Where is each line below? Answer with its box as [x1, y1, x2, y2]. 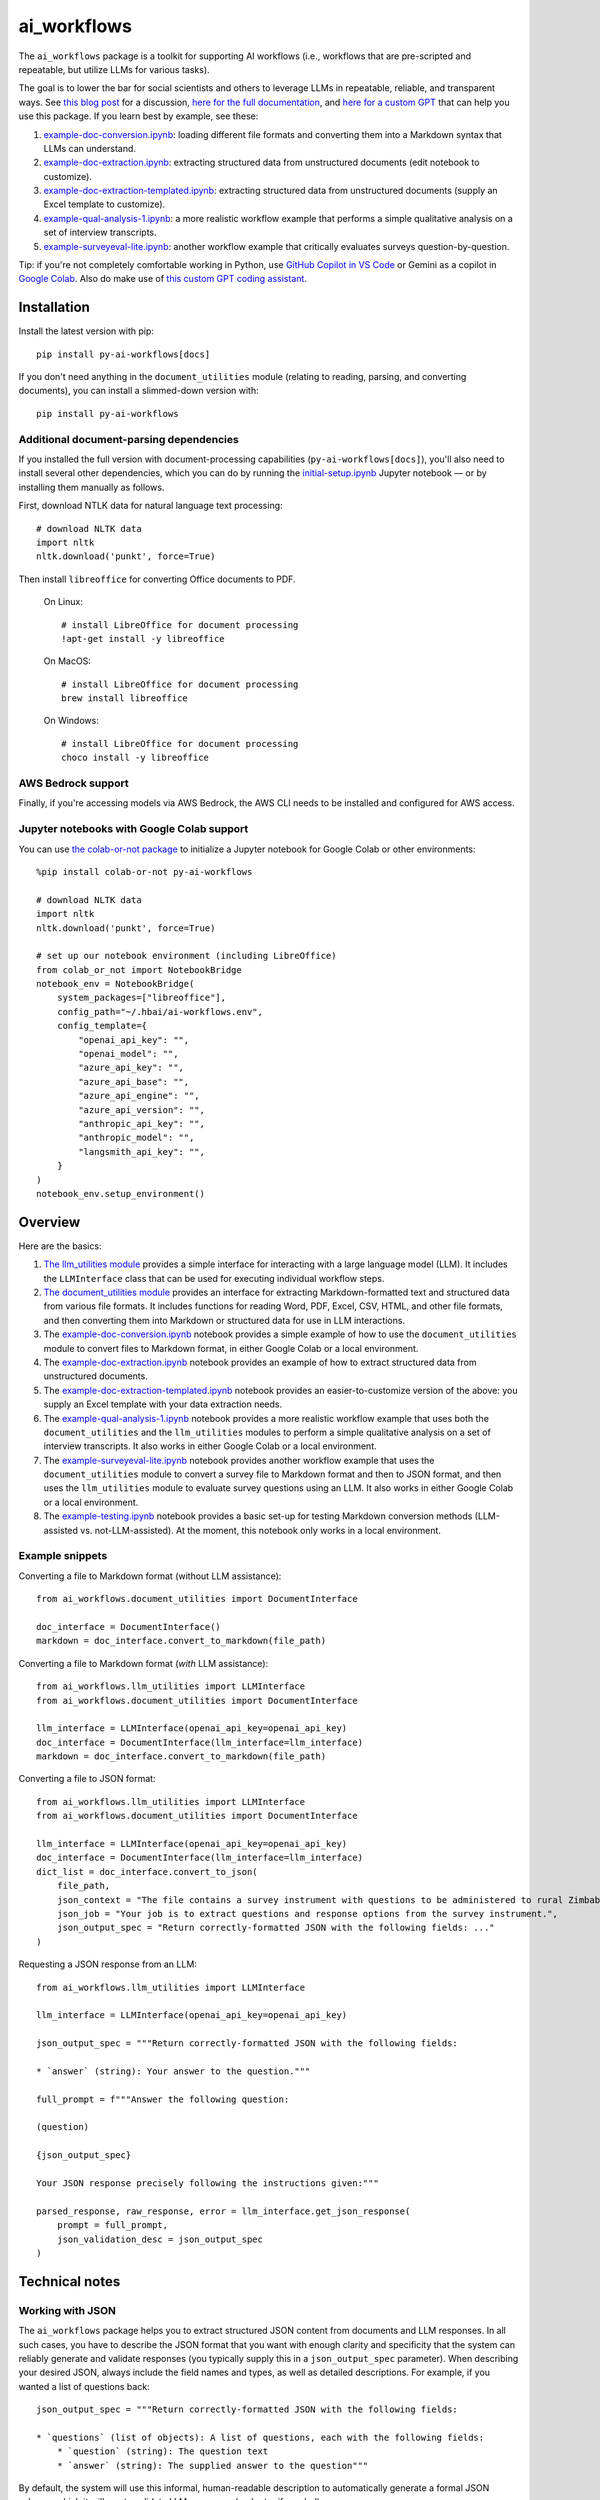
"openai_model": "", [78, 1048, 179, 1060]
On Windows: [43, 715, 99, 727]
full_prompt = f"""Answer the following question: [36, 2093, 290, 2105]
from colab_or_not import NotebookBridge [36, 964, 242, 975]
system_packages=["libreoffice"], [56, 992, 227, 1004]
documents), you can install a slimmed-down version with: [18, 385, 259, 397]
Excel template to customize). [43, 198, 166, 210]
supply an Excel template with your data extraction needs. [43, 1398, 283, 1410]
